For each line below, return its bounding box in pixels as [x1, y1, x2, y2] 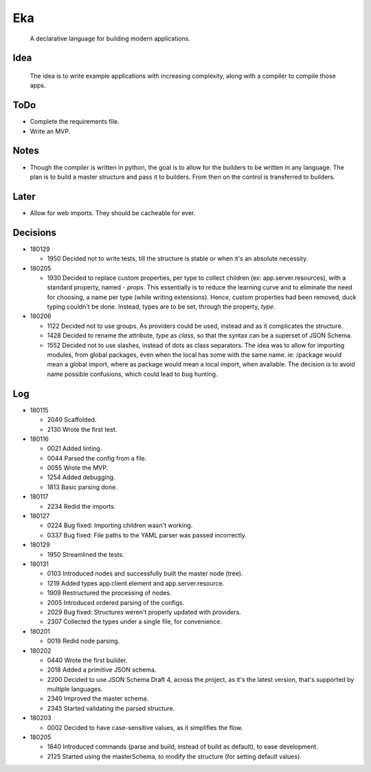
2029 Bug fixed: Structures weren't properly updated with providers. [47, 608, 242, 616]
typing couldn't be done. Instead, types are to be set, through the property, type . [47, 302, 276, 311]
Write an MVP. [30, 127, 71, 135]
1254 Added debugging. [47, 473, 116, 481]
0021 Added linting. [47, 444, 102, 453]
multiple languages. [47, 685, 103, 694]
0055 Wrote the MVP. [47, 464, 109, 472]
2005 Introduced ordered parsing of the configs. [47, 598, 185, 606]
